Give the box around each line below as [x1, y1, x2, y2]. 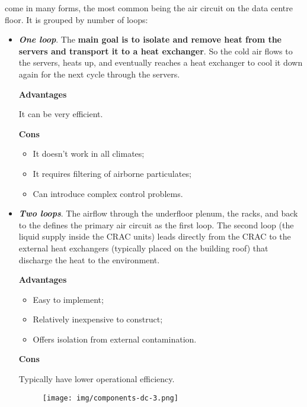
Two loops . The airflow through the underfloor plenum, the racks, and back [18, 207, 298, 219]
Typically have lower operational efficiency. [18, 373, 175, 385]
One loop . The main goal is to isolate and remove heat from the [18, 33, 282, 46]
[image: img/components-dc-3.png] [42, 393, 178, 402]
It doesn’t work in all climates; [33, 147, 145, 160]
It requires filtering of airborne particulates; [33, 167, 191, 179]
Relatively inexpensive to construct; [33, 313, 163, 325]
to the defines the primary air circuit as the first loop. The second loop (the [18, 218, 294, 231]
